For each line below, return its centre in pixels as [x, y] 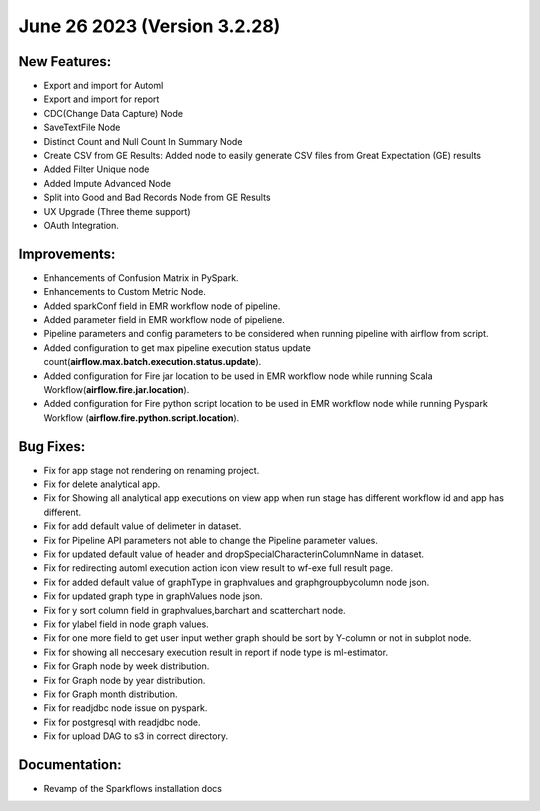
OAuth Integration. [81, 225]
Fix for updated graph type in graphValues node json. [153, 596]
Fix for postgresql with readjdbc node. [122, 722]
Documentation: [70, 764]
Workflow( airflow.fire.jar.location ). [116, 389]
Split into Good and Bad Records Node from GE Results [157, 197]
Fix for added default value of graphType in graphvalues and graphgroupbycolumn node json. [236, 582]
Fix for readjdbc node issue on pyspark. [125, 708]
